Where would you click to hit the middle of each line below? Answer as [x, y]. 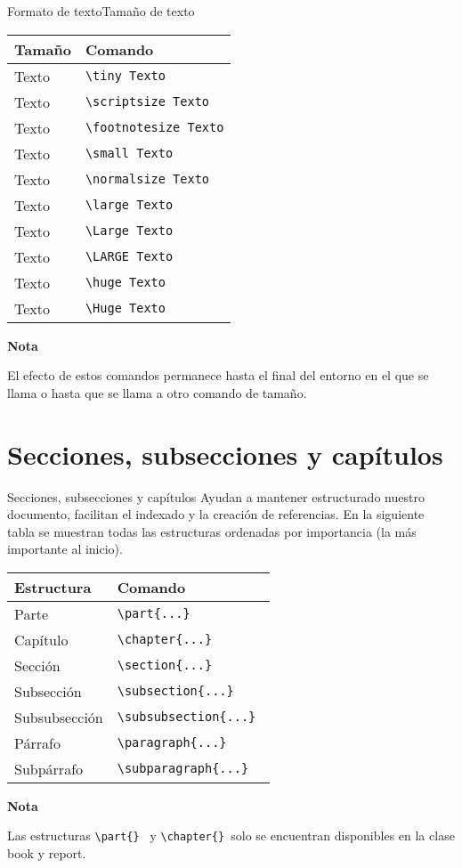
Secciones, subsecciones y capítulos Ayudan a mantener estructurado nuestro [216, 496]
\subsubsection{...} [186, 717]
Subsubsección [59, 717]
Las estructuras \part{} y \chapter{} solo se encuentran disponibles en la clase [231, 836]
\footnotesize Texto [154, 128]
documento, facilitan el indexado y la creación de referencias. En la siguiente [216, 514]
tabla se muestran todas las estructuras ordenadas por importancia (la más [212, 531]
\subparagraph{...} [183, 769]
